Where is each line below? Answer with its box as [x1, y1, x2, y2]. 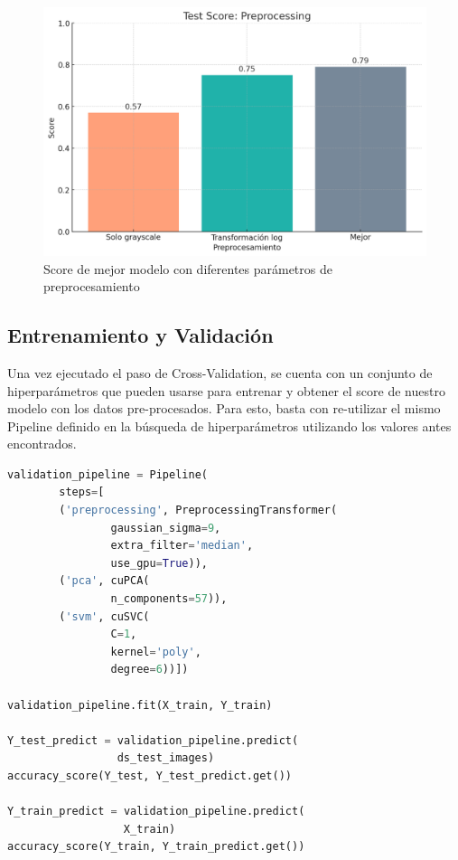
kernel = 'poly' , [110, 645, 201, 658]
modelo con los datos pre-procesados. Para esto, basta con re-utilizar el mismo [7, 399, 441, 418]
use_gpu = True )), [110, 556, 208, 570]
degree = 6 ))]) [110, 663, 189, 676]
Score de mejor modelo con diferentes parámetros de [43, 259, 332, 278]
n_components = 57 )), [110, 592, 228, 606]
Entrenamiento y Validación [7, 321, 274, 349]
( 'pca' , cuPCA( [59, 574, 150, 588]
